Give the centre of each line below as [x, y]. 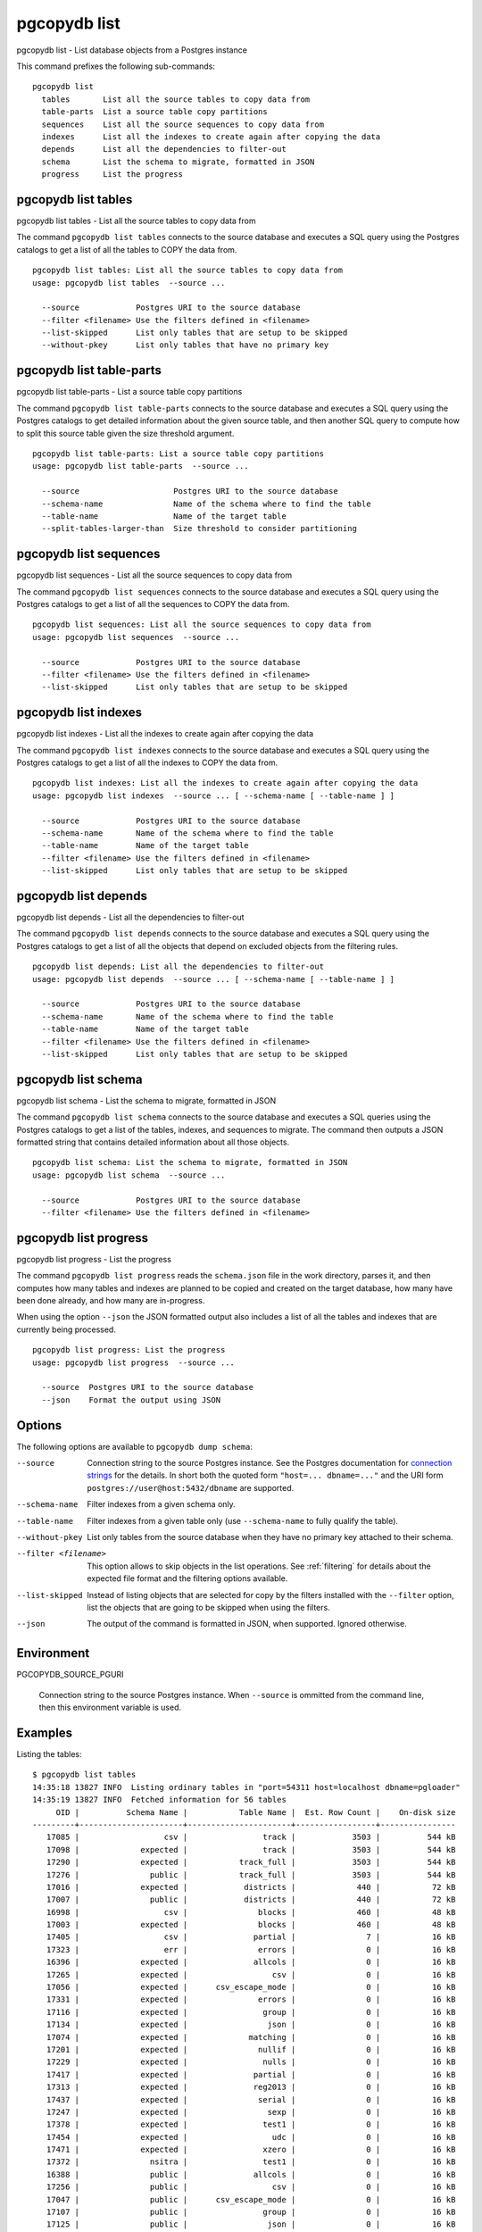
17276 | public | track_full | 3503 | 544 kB [251, 1874]
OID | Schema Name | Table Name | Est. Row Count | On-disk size [256, 1812]
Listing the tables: [49, 1753]
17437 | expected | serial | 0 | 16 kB [251, 2099]
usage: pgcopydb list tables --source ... [129, 283]
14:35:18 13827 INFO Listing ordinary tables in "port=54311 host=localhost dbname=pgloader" [247, 1787]
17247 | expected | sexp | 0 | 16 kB [251, 2112]
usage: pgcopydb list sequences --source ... [136, 637]
